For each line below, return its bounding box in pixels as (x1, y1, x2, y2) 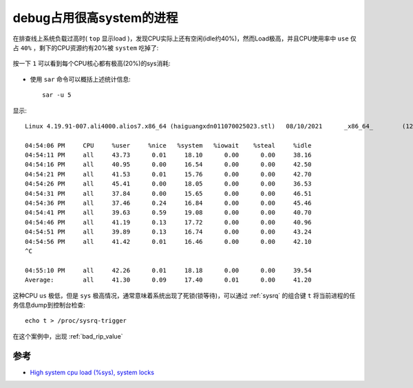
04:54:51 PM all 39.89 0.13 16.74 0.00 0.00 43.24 (25, 228, 312, 236)
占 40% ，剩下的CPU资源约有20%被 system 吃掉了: (12, 43, 159, 52)
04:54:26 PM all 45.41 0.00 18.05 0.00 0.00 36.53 (25, 180, 312, 188)
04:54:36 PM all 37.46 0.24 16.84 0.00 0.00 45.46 (25, 199, 312, 207)
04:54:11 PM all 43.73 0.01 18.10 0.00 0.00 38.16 (25, 151, 312, 159)
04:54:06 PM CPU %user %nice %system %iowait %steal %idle (25, 141, 312, 149)
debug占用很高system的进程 (12, 10, 178, 25)
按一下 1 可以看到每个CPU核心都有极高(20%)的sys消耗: (12, 59, 171, 68)
